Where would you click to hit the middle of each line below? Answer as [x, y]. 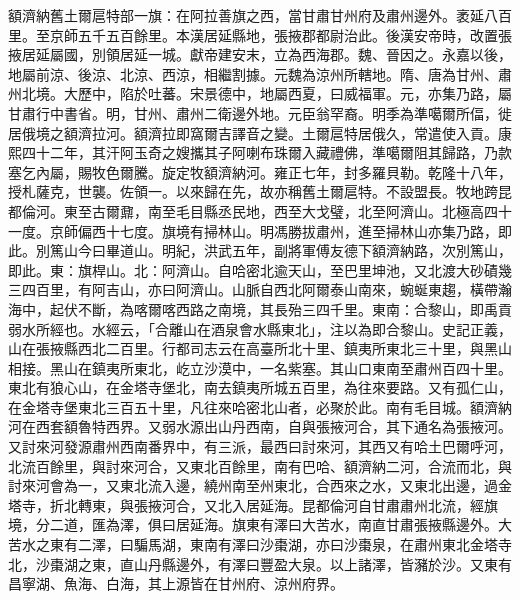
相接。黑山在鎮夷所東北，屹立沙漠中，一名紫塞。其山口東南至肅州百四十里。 [260, 367]
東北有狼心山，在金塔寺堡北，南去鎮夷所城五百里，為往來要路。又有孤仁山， [260, 387]
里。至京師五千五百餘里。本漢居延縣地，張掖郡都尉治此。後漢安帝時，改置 [253, 34]
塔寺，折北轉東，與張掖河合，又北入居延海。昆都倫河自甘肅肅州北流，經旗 [253, 504]
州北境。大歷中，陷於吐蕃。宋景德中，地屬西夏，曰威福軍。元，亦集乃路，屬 [260, 93]
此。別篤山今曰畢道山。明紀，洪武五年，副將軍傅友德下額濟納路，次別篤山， [260, 250]
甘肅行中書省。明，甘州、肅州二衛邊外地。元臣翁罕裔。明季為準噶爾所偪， [253, 112]
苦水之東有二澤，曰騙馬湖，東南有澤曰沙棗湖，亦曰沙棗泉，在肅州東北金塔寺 [260, 544]
